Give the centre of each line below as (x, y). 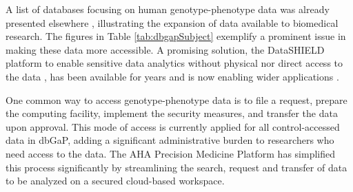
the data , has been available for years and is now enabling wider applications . (172, 76)
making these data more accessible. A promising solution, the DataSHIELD (165, 49)
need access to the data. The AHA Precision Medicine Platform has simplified (170, 153)
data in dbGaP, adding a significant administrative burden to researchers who (170, 140)
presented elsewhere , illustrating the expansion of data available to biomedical (172, 22)
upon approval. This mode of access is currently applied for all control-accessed (173, 126)
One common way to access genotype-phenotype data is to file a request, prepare (176, 99)
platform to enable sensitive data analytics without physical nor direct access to (174, 63)
